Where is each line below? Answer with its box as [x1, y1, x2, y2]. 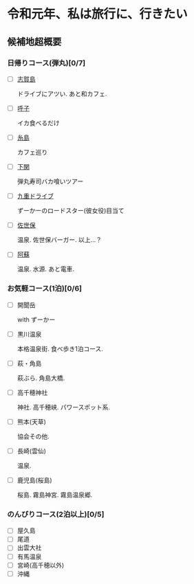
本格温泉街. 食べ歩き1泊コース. [17, 344, 103, 352]
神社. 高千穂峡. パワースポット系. [17, 403, 111, 411]
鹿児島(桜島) [17, 475, 52, 484]
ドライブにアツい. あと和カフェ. [17, 89, 107, 98]
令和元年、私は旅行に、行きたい [7, 6, 188, 22]
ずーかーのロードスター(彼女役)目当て [17, 207, 125, 215]
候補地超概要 [7, 36, 62, 47]
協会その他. [17, 432, 50, 440]
